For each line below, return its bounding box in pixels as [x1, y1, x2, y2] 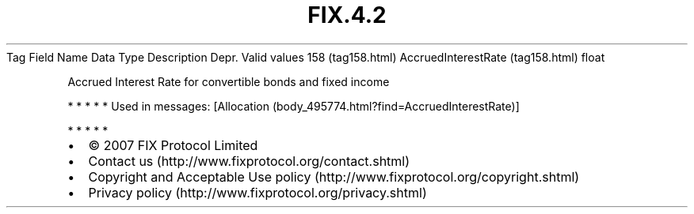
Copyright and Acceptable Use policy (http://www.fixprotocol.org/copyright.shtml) [88, 168, 580, 185]
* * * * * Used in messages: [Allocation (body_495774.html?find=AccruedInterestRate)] [67, 99, 520, 113]
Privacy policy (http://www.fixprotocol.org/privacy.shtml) [88, 184, 427, 201]
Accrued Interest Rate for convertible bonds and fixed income [67, 74, 390, 88]
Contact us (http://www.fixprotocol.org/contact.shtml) [88, 152, 410, 169]
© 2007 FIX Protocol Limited [88, 137, 258, 153]
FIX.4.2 [307, 2, 387, 28]
